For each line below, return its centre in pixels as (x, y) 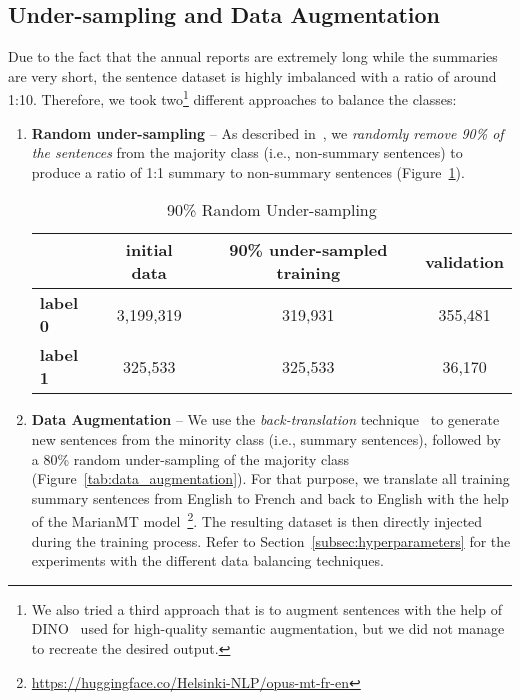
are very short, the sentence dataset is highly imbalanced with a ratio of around (252, 75)
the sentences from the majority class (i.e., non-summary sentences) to (247, 152)
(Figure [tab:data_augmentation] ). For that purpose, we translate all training (270, 478)
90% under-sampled (308, 250)
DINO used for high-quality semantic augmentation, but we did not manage (268, 628)
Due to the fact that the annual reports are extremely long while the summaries (253, 56)
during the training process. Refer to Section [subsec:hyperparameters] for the (271, 540)
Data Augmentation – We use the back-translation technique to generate (265, 419)
